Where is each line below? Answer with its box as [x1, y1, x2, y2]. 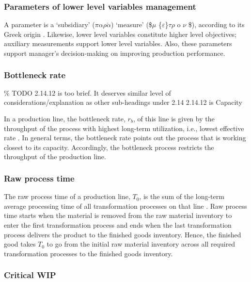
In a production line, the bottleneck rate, [4, 114, 125, 123]
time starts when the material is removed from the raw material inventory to [4, 210, 232, 220]
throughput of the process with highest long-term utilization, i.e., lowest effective [4, 123, 244, 133]
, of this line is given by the [133, 114, 215, 123]
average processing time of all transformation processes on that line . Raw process [4, 200, 247, 211]
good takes [4, 239, 36, 249]
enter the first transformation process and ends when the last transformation [4, 219, 232, 230]
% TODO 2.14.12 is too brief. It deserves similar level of [4, 87, 171, 98]
